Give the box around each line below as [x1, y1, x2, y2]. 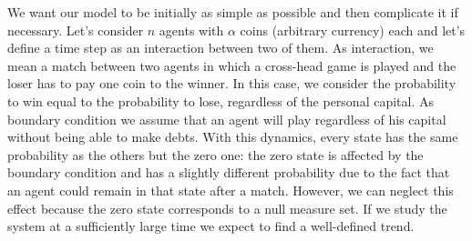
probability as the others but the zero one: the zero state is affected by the [7, 145, 424, 164]
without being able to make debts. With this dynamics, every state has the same [7, 127, 458, 146]
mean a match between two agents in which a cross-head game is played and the [7, 55, 457, 75]
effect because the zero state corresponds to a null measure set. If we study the [7, 198, 447, 217]
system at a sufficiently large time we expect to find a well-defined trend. [7, 216, 415, 236]
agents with [159, 20, 224, 39]
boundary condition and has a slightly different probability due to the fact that [7, 163, 450, 182]
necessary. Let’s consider [7, 20, 144, 39]
